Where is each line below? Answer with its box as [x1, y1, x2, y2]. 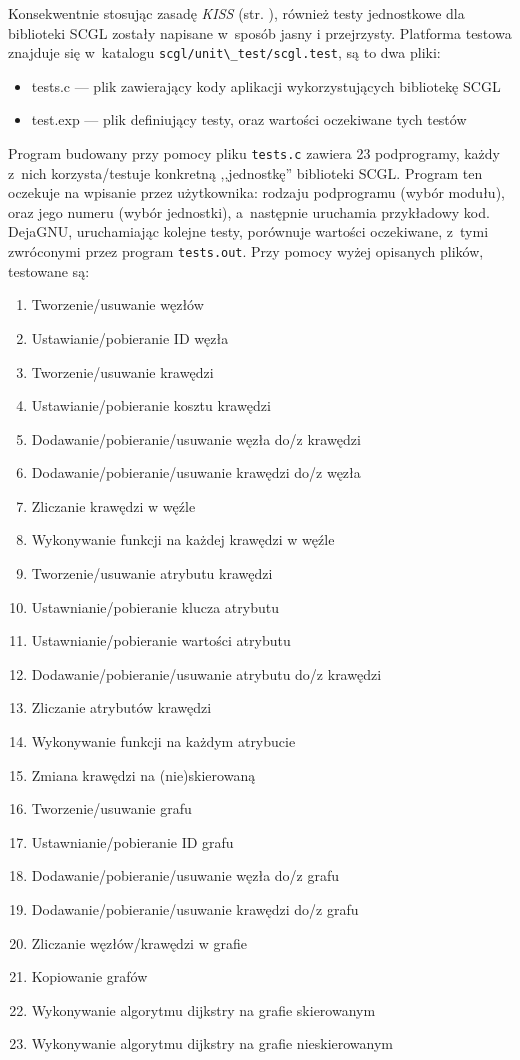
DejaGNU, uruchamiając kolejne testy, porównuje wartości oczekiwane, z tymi [8, 221, 489, 242]
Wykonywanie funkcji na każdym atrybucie [31, 731, 296, 752]
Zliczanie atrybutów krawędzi [31, 697, 212, 718]
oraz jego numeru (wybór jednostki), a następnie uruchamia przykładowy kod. [8, 201, 490, 222]
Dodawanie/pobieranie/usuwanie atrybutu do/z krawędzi [31, 663, 382, 684]
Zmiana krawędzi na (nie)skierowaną [31, 764, 256, 785]
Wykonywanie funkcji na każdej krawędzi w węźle [31, 529, 335, 550]
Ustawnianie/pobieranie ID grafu [31, 831, 234, 852]
